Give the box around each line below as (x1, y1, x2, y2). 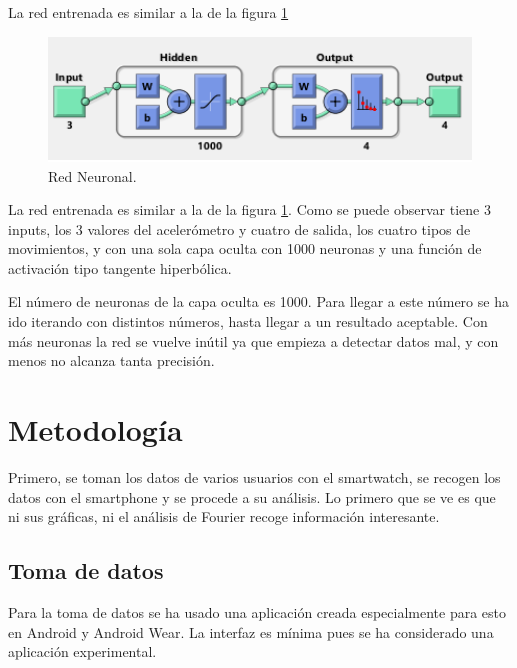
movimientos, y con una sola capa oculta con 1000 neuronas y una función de (8, 238, 482, 259)
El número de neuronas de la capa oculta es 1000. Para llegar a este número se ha (8, 291, 509, 312)
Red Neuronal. (48, 165, 137, 186)
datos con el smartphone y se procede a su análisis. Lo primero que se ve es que (8, 486, 496, 507)
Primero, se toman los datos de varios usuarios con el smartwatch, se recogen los (8, 466, 501, 487)
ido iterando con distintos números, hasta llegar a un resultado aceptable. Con (8, 311, 488, 332)
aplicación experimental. (8, 641, 157, 662)
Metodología (8, 409, 183, 450)
